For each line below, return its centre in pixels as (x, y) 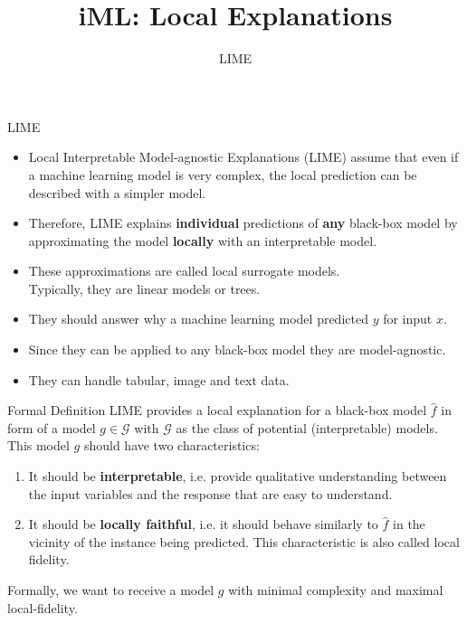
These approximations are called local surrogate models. (184, 271)
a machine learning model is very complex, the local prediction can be (223, 174)
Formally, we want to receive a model (111, 590)
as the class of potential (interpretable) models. (307, 427)
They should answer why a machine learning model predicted (198, 319)
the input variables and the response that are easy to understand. (210, 493)
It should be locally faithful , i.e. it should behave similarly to (203, 524)
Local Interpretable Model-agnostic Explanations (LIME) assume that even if (243, 157)
